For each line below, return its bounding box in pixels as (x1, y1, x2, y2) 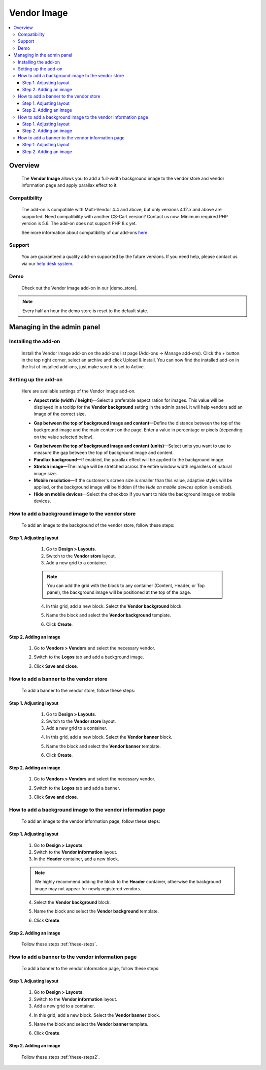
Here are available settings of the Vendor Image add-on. (21, 388, 135, 394)
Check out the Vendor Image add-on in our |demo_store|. (21, 285, 138, 291)
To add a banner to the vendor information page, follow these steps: (21, 966, 160, 972)
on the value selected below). (33, 434, 94, 440)
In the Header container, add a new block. (33, 856, 119, 862)
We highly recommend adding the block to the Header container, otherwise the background (34, 879, 221, 885)
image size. (33, 470, 57, 476)
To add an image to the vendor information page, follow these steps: (21, 818, 160, 824)
